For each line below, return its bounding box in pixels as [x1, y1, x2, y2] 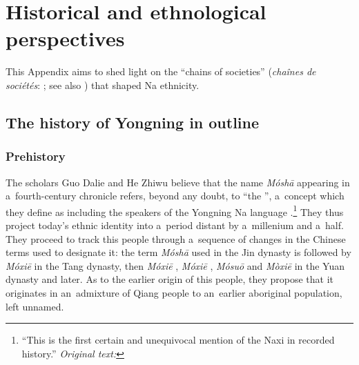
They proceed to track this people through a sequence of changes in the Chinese [6, 231, 346, 246]
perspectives [6, 24, 125, 52]
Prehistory [6, 148, 66, 165]
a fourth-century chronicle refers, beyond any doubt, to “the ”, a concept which [6, 188, 345, 203]
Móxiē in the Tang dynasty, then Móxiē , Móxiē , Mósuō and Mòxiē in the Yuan [6, 258, 345, 273]
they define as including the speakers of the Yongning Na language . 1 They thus [6, 202, 344, 219]
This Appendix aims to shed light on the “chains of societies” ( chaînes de [6, 64, 316, 79]
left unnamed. [6, 299, 64, 313]
